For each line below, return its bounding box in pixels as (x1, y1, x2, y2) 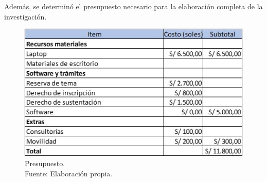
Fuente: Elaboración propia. (25, 168, 113, 179)
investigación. (4, 11, 47, 22)
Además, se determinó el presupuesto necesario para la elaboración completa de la (4, 1, 263, 11)
